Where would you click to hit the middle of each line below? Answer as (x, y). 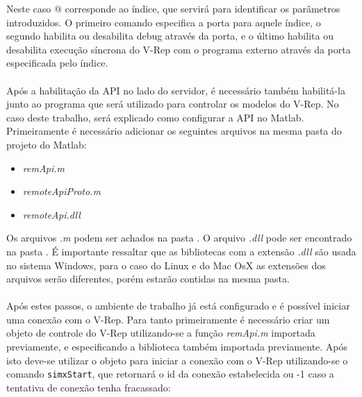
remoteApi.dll (51, 214)
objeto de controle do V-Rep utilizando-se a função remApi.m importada (161, 333)
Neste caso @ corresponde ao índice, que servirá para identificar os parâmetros (173, 8)
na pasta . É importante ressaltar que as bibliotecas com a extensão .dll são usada (181, 251)
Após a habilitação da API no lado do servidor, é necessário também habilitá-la (176, 90)
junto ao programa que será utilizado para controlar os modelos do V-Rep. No (173, 104)
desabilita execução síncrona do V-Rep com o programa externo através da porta (179, 49)
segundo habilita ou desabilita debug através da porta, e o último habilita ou (170, 36)
